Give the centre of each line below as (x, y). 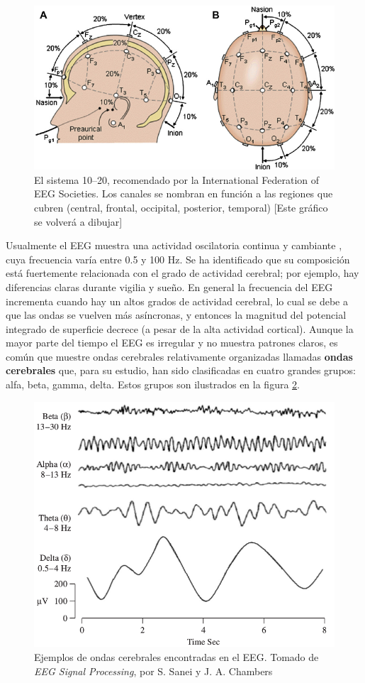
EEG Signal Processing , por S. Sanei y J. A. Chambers (153, 671)
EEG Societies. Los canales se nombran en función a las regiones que (184, 193)
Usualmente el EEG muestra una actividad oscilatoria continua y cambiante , (174, 245)
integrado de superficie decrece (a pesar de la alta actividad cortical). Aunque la (180, 328)
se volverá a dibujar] (78, 221)
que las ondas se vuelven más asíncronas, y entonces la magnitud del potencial (176, 315)
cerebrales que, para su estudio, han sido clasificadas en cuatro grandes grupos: (181, 370)
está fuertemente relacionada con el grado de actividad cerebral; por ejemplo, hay (182, 273)
